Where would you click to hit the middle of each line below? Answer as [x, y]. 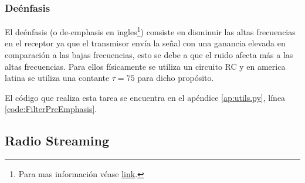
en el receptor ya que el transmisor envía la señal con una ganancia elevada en [145, 43]
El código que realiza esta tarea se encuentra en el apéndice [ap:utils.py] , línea [145, 97]
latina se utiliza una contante [57, 78]
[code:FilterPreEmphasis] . [51, 109]
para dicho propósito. [176, 78]
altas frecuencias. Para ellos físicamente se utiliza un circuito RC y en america [145, 66]
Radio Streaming [57, 140]
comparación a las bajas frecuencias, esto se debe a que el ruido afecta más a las [149, 55]
